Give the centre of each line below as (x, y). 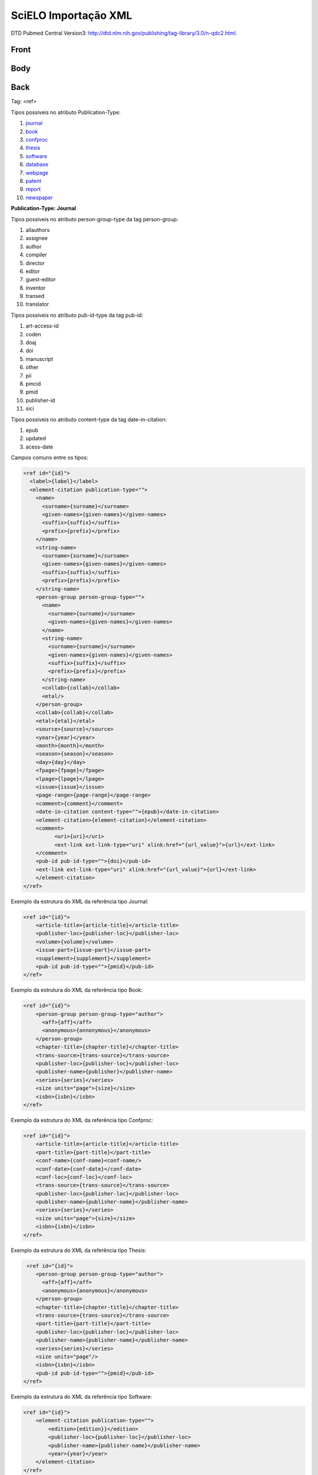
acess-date (39, 447)
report (33, 189)
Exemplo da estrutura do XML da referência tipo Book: (77, 990)
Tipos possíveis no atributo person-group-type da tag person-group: (95, 219)
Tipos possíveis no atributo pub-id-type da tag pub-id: (77, 315)
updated (36, 438)
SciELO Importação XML (72, 15)
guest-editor (41, 280)
